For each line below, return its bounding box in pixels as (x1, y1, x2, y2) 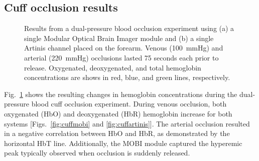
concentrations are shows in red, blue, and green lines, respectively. (24, 72, 230, 82)
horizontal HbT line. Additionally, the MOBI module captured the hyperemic (4, 137, 242, 148)
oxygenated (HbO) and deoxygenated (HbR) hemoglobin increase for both (4, 108, 232, 118)
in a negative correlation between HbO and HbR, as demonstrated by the (4, 128, 230, 138)
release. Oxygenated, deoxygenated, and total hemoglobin (24, 62, 201, 72)
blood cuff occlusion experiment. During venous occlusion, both (31, 98, 227, 109)
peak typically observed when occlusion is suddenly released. (4, 147, 190, 158)
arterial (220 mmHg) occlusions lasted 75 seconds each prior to (24, 52, 219, 62)
